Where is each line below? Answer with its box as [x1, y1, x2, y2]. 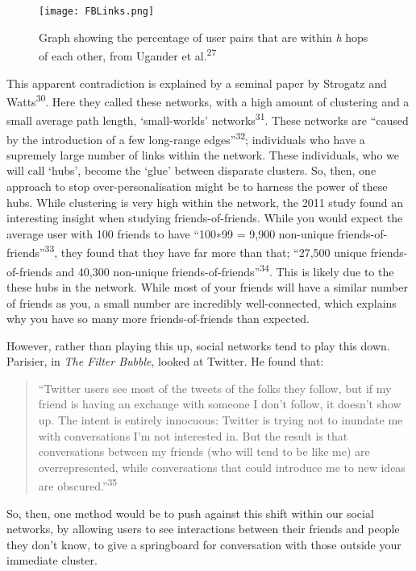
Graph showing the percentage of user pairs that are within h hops [39, 28, 368, 45]
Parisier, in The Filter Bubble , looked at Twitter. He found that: [6, 353, 324, 370]
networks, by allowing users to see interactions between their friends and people [6, 520, 400, 537]
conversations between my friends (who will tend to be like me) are [38, 443, 370, 460]
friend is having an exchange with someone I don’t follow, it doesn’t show [38, 395, 401, 412]
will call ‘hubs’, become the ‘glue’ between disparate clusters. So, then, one [6, 162, 376, 179]
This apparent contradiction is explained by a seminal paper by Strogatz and [6, 74, 387, 91]
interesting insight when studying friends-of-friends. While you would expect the [6, 209, 403, 226]
